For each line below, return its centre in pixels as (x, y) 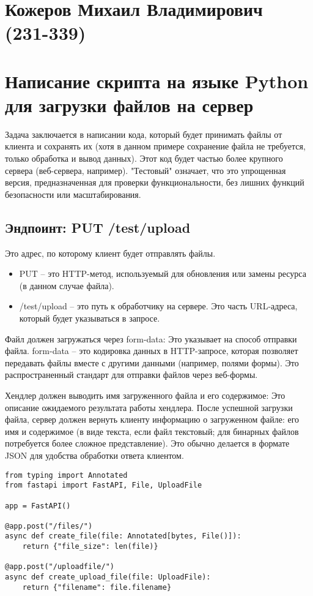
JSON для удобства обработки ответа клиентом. (94, 455)
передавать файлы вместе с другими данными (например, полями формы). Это (152, 362)
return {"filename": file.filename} (97, 587)
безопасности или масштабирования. (73, 194)
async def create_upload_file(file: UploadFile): (108, 577)
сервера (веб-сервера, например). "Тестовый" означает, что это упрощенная (145, 170)
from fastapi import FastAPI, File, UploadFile (104, 485)
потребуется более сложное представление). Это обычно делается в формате (147, 443)
